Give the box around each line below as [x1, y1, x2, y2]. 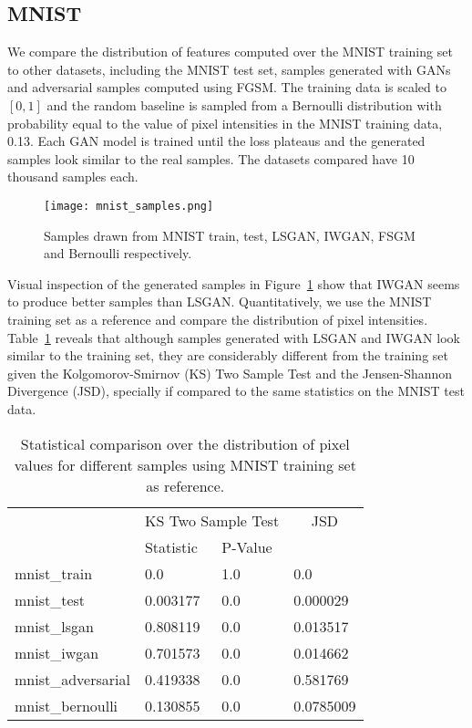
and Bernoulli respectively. [44, 244, 192, 263]
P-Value [221, 536, 272, 557]
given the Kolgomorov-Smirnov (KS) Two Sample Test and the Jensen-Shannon [7, 363, 453, 382]
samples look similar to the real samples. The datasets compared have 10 [7, 149, 415, 168]
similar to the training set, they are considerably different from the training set [7, 346, 448, 365]
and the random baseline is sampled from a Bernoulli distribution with [46, 95, 442, 114]
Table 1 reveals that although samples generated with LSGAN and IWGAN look [7, 328, 460, 347]
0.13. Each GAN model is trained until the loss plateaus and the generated [7, 131, 426, 151]
